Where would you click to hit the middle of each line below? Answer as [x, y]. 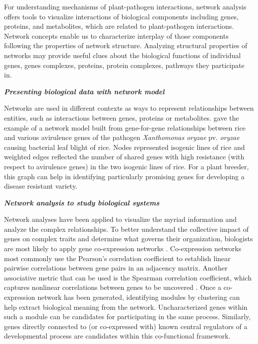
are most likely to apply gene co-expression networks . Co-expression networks [123, 248]
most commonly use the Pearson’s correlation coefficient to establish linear [117, 258]
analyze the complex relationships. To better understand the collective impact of [127, 229]
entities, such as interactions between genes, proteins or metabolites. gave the [122, 117]
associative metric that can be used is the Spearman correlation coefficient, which [128, 277]
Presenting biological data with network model [84, 91]
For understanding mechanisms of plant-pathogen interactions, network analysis [125, 6]
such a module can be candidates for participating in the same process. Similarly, [128, 316]
